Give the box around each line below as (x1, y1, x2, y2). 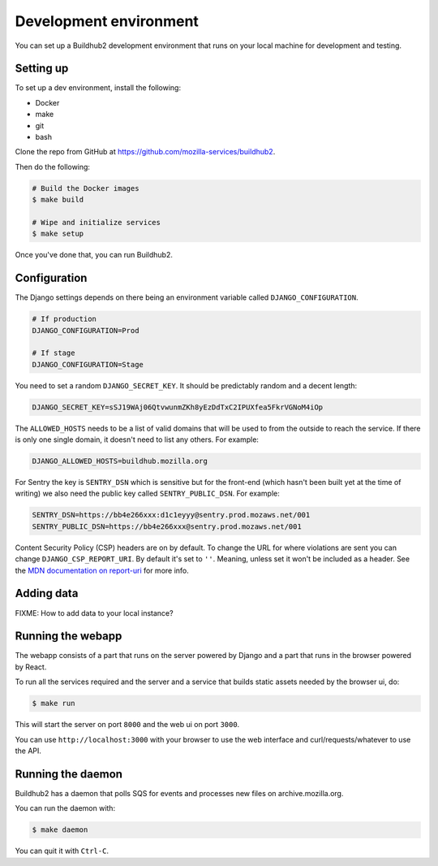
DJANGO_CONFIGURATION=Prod (32, 326, 140, 335)
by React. (15, 662, 47, 672)
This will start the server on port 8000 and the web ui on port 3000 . (15, 720, 240, 730)
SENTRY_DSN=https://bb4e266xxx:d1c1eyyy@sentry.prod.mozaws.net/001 (32, 510, 311, 520)
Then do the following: (15, 162, 91, 171)
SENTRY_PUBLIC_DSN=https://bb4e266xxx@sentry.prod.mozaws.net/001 (32, 522, 302, 531)
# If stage (32, 349, 75, 357)
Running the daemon (15, 767, 123, 781)
